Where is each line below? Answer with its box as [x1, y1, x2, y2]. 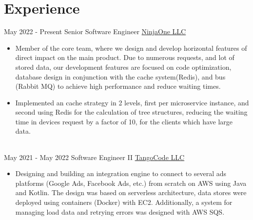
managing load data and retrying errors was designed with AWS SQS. [15, 206, 225, 217]
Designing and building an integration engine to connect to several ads [15, 168, 226, 179]
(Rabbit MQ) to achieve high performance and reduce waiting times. [15, 81, 221, 91]
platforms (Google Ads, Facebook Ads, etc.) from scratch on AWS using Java [15, 178, 247, 188]
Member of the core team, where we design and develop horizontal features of [15, 42, 247, 53]
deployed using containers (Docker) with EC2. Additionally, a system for [15, 197, 233, 207]
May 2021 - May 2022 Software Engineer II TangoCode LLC [4, 152, 185, 162]
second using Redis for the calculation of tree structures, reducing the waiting [15, 107, 248, 117]
